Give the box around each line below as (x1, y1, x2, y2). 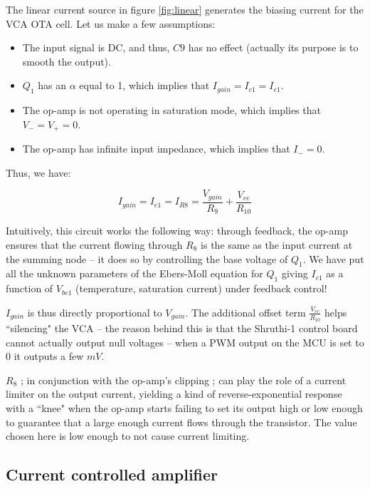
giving (281, 266, 308, 281)
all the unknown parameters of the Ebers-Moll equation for (6, 266, 263, 281)
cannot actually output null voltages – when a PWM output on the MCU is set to (6, 334, 364, 349)
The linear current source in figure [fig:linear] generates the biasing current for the (6, 2, 364, 16)
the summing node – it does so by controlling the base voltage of (6, 251, 288, 266)
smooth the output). (22, 53, 111, 68)
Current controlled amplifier (6, 463, 218, 485)
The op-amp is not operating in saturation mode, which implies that (22, 103, 321, 118)
